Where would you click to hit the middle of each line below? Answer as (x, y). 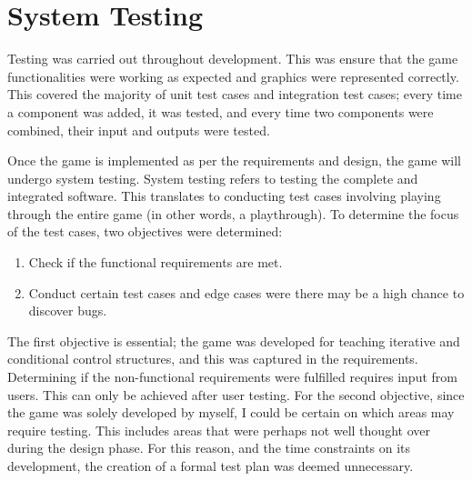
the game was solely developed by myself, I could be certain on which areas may (231, 412)
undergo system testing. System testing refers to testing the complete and (213, 178)
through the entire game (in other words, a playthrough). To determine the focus (233, 213)
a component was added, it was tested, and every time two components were (221, 111)
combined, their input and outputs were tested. (139, 130)
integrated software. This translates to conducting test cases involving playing (224, 196)
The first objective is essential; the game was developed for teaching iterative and (234, 341)
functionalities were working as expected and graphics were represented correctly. (233, 76)
